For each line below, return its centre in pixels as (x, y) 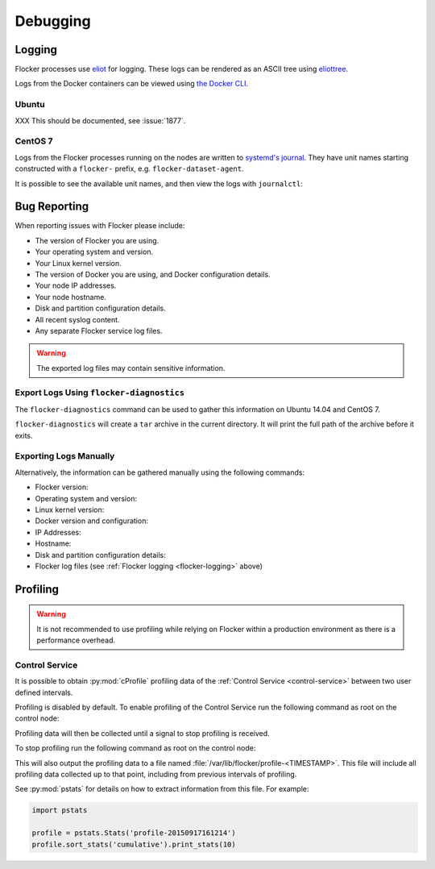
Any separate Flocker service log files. (99, 331)
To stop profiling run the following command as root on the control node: (135, 748)
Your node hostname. (70, 297)
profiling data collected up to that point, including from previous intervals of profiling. (156, 774)
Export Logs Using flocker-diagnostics (100, 393)
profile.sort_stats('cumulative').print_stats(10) (134, 844)
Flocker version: (62, 487)
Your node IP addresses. (76, 285)
